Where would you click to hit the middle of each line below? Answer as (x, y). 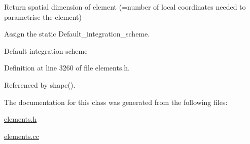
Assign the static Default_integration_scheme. (77, 34)
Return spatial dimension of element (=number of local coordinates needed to (125, 7)
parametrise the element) (43, 16)
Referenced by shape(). (40, 84)
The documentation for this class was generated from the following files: (116, 102)
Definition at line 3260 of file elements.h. (67, 68)
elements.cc (22, 136)
